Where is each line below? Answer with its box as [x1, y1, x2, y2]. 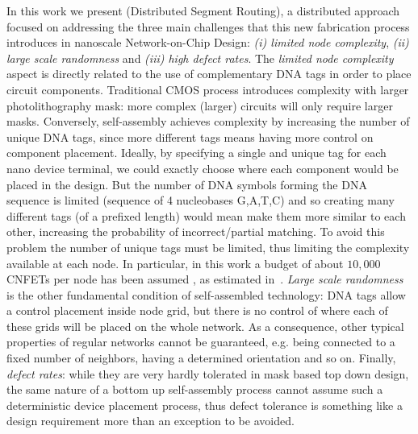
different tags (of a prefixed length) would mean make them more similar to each [6, 207, 406, 224]
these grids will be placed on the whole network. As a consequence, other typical [6, 317, 404, 334]
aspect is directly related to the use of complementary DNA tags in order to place [6, 65, 412, 82]
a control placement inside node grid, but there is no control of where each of [6, 302, 388, 319]
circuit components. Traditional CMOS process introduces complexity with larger [6, 81, 409, 97]
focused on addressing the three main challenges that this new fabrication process [6, 18, 410, 35]
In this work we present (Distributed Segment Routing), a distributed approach [6, 2, 400, 19]
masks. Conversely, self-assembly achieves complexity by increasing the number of [6, 113, 410, 130]
